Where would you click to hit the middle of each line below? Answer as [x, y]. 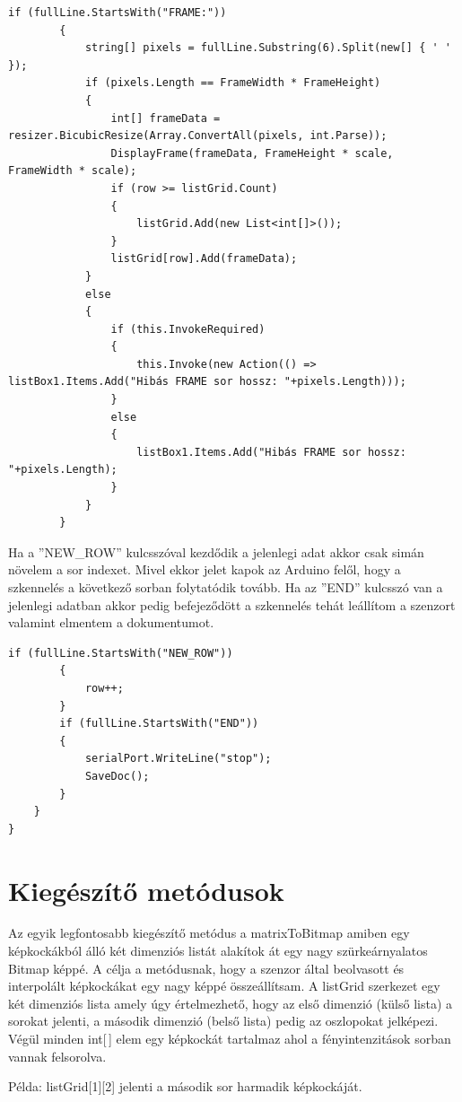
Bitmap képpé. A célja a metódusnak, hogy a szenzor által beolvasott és [206, 968]
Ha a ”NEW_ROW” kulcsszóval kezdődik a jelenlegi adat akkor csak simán [216, 551]
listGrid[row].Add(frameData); [204, 259]
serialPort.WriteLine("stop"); [178, 759]
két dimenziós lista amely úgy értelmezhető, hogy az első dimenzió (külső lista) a [231, 1003]
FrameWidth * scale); [73, 171]
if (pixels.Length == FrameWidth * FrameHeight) [233, 83]
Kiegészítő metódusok [146, 890]
